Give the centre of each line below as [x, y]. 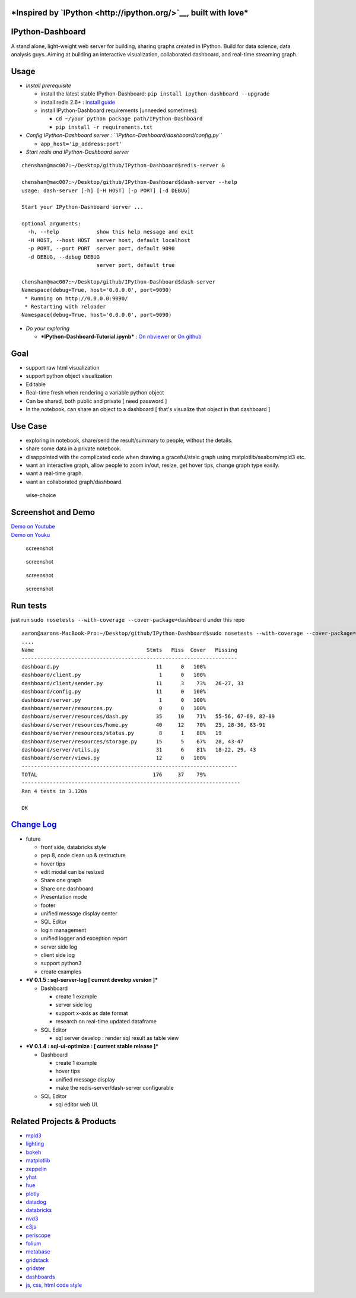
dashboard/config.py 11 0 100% [114, 692]
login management [63, 930]
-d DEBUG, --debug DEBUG [64, 257]
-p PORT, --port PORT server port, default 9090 [101, 249]
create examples [61, 971]
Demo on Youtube [33, 526]
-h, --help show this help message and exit [111, 232]
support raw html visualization [63, 368]
